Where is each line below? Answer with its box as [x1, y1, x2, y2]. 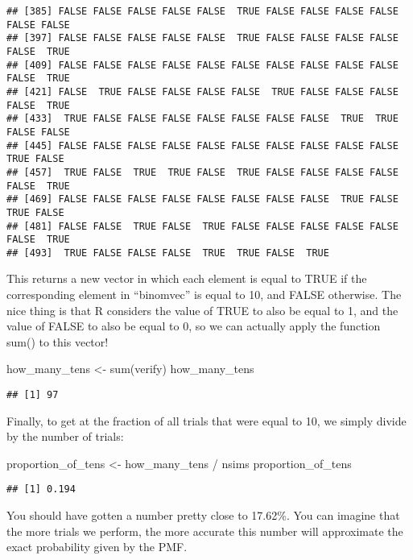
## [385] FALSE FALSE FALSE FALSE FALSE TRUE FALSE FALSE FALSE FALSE [6, 6, 399, 17]
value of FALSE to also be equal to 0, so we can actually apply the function [6, 317, 381, 334]
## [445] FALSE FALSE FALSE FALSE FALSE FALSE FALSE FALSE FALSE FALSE [6, 139, 399, 151]
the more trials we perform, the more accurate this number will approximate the [6, 522, 403, 539]
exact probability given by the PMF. [6, 538, 188, 555]
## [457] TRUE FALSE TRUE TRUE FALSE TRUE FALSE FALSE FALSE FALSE [6, 166, 399, 178]
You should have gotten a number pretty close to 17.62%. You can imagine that [6, 507, 400, 524]
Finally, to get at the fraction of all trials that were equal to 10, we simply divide [6, 412, 407, 429]
